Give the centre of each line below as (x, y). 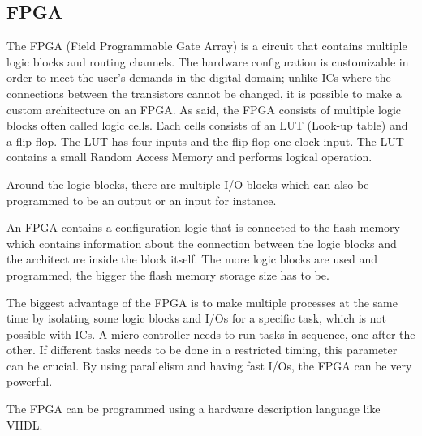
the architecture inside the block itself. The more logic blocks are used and (192, 259)
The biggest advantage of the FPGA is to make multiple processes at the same (202, 302)
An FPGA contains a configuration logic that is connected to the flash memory (203, 227)
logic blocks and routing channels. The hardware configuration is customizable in (208, 61)
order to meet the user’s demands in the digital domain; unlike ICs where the (199, 77)
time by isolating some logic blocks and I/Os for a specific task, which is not (196, 318)
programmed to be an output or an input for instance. (142, 200)
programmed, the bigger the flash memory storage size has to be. (168, 274)
